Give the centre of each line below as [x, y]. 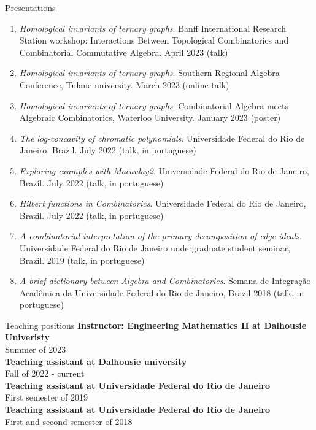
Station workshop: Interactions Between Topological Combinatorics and [154, 40]
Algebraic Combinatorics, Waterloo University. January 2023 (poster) [150, 117]
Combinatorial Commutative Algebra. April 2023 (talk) [124, 52]
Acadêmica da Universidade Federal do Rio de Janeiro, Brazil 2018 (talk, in [162, 292]
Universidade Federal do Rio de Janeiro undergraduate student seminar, [155, 248]
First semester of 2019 [47, 397]
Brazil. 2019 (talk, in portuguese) [82, 260]
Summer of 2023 [36, 349]
